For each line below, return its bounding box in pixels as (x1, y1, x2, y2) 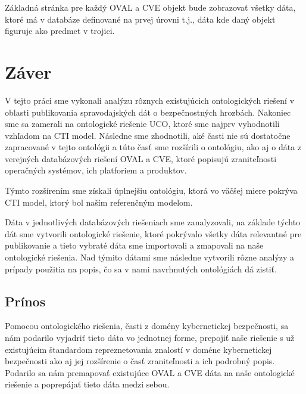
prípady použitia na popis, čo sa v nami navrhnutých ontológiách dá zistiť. (5, 262, 277, 275)
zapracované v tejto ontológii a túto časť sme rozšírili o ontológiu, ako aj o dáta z (5, 141, 302, 153)
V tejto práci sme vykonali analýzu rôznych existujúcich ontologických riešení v (5, 94, 295, 106)
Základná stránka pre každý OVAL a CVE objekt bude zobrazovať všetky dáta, (5, 1, 296, 13)
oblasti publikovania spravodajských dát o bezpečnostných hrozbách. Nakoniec (5, 106, 291, 118)
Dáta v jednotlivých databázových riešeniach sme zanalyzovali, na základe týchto (5, 216, 301, 228)
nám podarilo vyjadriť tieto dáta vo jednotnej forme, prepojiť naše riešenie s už (5, 331, 295, 344)
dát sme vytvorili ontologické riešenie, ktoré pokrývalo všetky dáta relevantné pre (5, 227, 302, 240)
